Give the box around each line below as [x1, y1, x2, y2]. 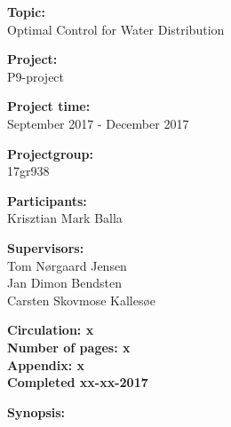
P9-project [7, 67, 65, 85]
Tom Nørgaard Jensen [7, 256, 127, 274]
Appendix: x [7, 355, 85, 374]
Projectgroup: [7, 144, 93, 162]
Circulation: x [7, 320, 94, 339]
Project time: [7, 97, 91, 115]
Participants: [7, 191, 87, 210]
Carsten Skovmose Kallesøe [7, 290, 156, 309]
